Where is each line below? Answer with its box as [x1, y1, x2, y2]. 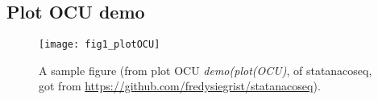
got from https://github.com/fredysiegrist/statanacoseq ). [39, 77, 321, 94]
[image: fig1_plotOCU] [39, 39, 160, 51]
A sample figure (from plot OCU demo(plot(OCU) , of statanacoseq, [39, 61, 372, 78]
